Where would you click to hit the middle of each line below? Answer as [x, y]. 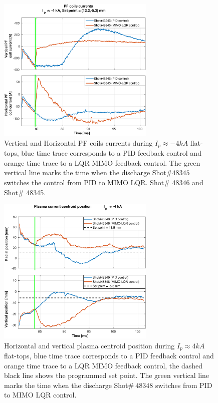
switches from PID [184, 385]
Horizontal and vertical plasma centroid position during [89, 345]
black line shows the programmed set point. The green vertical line [107, 375]
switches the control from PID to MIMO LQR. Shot [84, 182]
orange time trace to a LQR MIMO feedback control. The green [102, 162]
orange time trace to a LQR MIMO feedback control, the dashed [103, 365]
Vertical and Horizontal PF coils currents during [78, 142]
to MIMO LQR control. [40, 395]
